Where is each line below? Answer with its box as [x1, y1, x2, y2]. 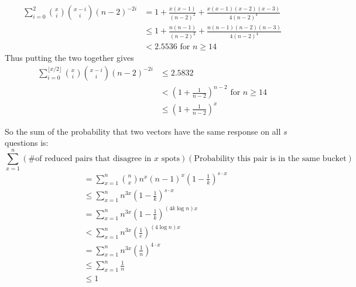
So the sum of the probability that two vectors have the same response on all [5, 125, 281, 137]
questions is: [5, 136, 49, 149]
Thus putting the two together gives [5, 52, 134, 64]
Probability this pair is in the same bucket [194, 154, 347, 163]
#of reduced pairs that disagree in [28, 154, 152, 163]
